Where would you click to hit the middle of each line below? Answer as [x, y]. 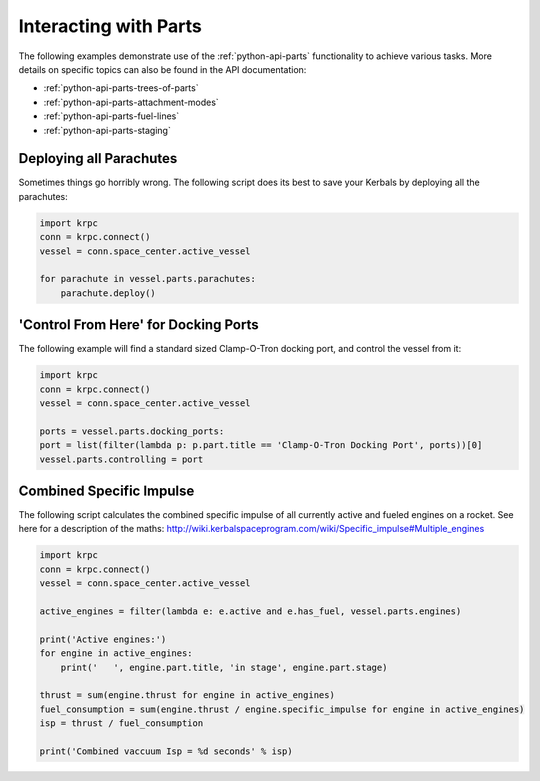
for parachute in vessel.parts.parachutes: [148, 279]
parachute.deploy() [108, 293]
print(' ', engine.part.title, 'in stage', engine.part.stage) [224, 667]
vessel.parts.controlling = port [121, 459]
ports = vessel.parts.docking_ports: [132, 431]
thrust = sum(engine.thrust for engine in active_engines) [187, 695]
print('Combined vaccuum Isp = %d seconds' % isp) [166, 751]
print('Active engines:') [103, 639]
